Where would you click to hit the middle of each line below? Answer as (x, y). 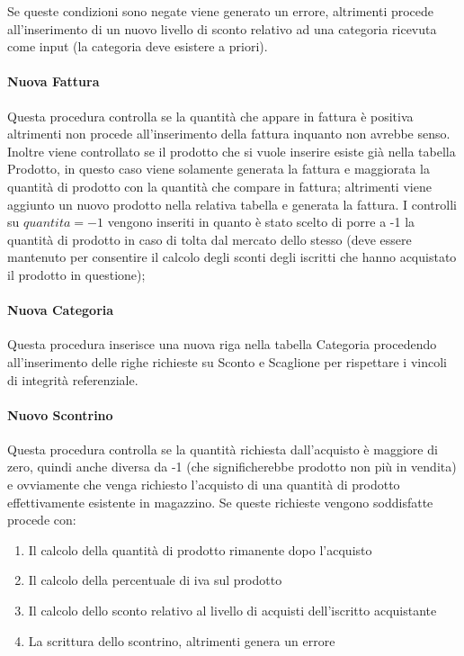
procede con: (42, 520)
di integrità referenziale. (73, 379)
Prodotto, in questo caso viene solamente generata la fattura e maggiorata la (219, 169)
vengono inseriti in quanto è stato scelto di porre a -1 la (261, 222)
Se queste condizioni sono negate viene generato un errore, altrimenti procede (221, 11)
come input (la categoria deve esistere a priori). (138, 46)
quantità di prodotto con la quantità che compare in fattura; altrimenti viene (219, 186)
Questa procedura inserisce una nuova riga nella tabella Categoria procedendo (222, 344)
